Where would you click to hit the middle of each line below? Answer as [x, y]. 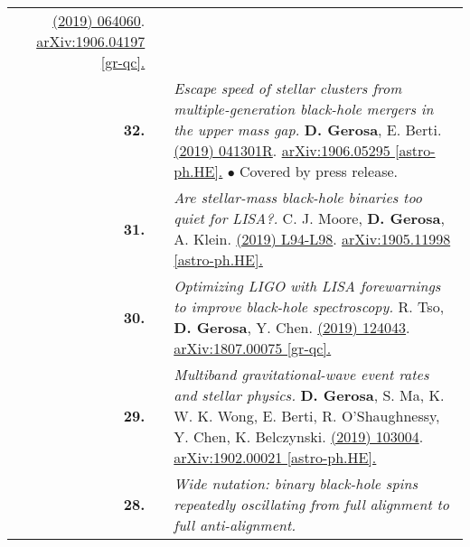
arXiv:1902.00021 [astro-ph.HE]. [275, 457]
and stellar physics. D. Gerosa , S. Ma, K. [309, 395]
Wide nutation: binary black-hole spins [296, 483]
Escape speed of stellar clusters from [288, 88]
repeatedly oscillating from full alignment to [312, 504]
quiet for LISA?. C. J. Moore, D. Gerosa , [309, 218]
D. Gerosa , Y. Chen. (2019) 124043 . [292, 327]
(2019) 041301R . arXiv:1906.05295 [282, 150]
